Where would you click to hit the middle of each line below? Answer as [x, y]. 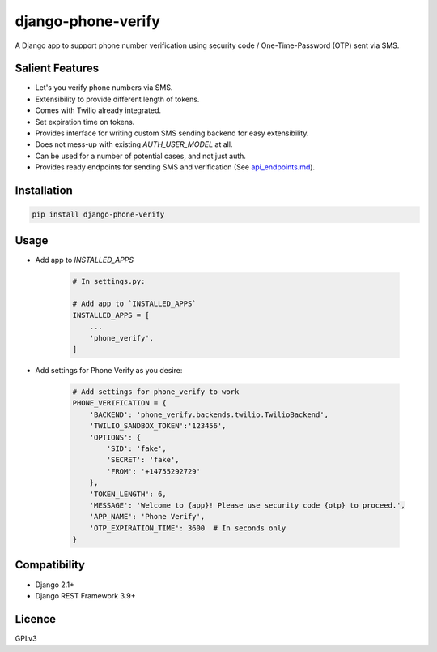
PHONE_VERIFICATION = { [120, 403]
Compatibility [50, 565]
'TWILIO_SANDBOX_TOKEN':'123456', [158, 426]
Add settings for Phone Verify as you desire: [109, 370]
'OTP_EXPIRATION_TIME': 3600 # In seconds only [188, 528]
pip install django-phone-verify [98, 214]
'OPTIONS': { [115, 437]
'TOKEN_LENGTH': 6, [128, 494]
